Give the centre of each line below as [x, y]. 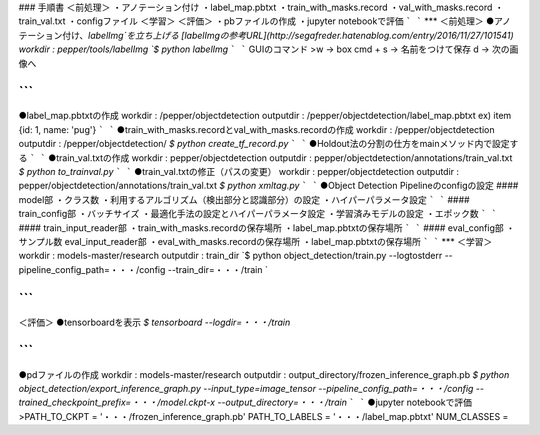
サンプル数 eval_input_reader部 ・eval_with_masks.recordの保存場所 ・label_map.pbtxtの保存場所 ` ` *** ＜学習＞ [255, 241]
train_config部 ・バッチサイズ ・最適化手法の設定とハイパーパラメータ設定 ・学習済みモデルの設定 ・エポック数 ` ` [258, 214]
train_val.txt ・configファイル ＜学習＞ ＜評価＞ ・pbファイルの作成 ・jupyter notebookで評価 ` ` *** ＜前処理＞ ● [256, 21]
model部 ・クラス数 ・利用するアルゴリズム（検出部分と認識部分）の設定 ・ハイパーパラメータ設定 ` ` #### [244, 199]
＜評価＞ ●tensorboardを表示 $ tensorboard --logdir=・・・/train [154, 322]
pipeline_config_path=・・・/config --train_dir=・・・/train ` [143, 269]
